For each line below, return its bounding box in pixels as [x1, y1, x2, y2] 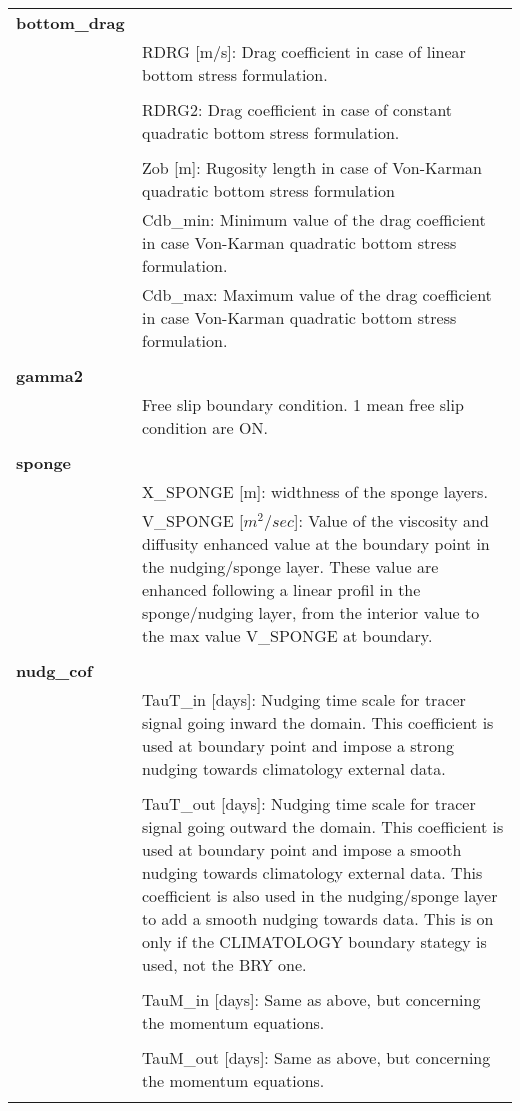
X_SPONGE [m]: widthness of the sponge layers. [142, 480, 488, 503]
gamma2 [16, 364, 83, 387]
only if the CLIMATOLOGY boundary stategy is [142, 930, 487, 953]
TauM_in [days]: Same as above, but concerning [142, 988, 481, 1011]
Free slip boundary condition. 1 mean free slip [142, 393, 464, 416]
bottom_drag [16, 11, 125, 34]
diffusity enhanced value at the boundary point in [142, 532, 490, 555]
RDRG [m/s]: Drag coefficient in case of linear [142, 40, 466, 63]
